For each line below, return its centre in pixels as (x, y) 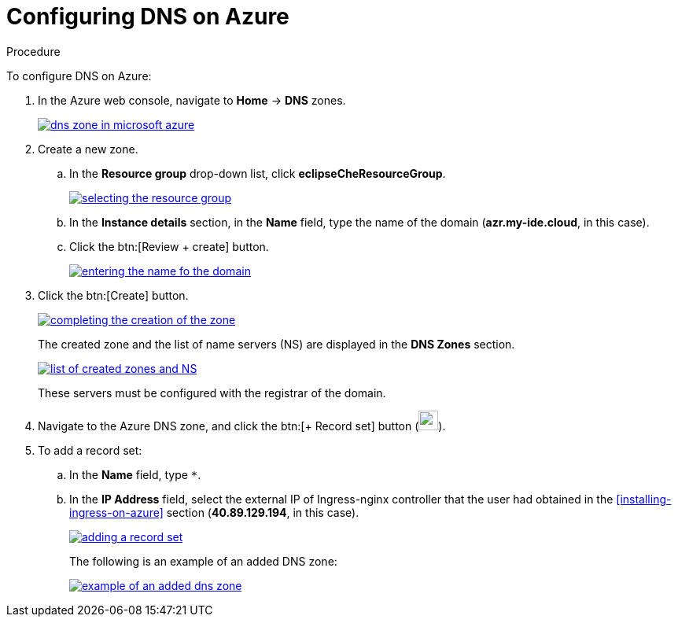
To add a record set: (90, 450)
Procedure (33, 51)
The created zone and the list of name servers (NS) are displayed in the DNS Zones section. (276, 344)
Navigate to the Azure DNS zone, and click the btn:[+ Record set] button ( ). (242, 426)
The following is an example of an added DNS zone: (203, 561)
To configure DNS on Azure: (79, 76)
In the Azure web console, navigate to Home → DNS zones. (192, 100)
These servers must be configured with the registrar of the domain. (212, 393)
